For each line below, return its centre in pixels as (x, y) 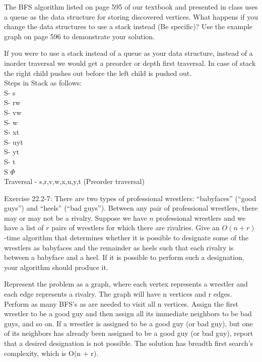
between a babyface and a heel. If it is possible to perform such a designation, (124, 257)
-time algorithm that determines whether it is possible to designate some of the (126, 238)
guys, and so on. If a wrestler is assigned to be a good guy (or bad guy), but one (128, 323)
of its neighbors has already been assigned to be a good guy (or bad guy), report (129, 333)
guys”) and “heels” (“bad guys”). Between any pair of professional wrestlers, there (131, 208)
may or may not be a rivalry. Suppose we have (76, 217)
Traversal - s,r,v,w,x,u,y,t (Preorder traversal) (74, 181)
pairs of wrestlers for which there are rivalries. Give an (136, 228)
